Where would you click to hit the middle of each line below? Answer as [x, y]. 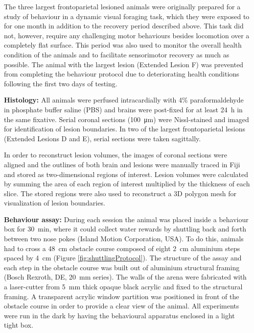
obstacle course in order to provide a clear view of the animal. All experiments [122, 306]
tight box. [19, 325]
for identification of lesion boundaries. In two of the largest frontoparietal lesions [125, 129]
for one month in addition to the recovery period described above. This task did [124, 26]
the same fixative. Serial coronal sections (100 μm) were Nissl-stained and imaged [127, 119]
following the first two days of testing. [61, 83]
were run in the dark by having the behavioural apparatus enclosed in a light [119, 315]
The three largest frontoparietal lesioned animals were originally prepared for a [122, 6]
